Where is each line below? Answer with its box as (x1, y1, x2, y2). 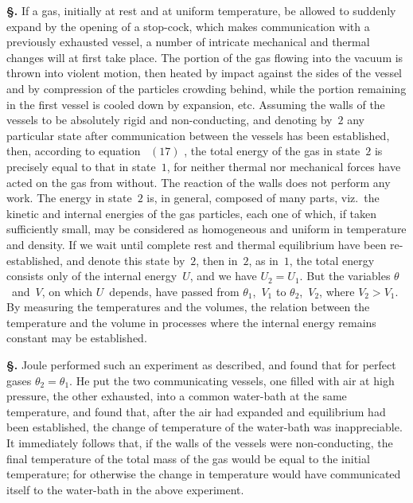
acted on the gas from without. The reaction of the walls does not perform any (6, 174, 391, 190)
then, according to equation (6, 142, 141, 159)
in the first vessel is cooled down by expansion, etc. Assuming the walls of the (6, 96, 385, 112)
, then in (196, 251, 238, 268)
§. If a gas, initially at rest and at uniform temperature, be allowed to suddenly (6, 2, 396, 18)
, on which (41, 283, 93, 299)
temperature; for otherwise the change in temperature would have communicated (6, 466, 401, 482)
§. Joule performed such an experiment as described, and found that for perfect (6, 357, 396, 373)
